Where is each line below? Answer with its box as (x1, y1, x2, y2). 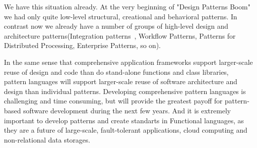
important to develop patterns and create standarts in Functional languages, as (4, 115, 244, 125)
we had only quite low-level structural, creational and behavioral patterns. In (4, 11, 237, 21)
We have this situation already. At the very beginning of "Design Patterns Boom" (4, 1, 251, 11)
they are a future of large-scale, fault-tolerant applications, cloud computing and (4, 125, 248, 135)
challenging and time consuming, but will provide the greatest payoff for (4, 96, 223, 106)
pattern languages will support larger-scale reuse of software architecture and (4, 76, 238, 87)
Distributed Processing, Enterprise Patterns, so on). (4, 40, 161, 50)
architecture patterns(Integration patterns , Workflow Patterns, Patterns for (4, 30, 236, 41)
